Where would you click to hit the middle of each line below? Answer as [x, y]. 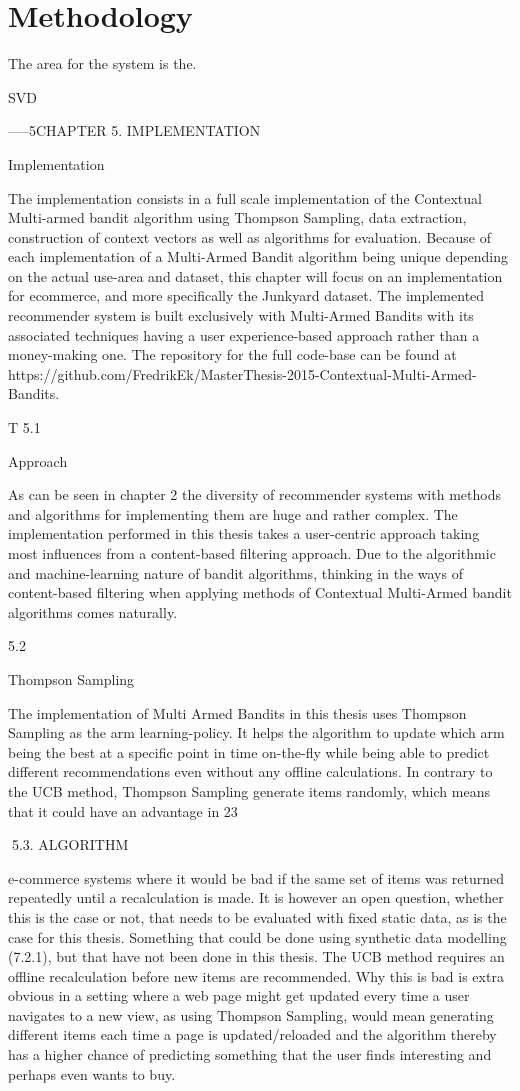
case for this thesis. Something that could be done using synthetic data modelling [257, 936]
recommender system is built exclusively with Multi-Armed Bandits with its [241, 315]
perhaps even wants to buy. [92, 1073]
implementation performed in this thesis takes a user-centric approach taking [244, 533]
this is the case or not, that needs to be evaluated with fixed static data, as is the [257, 916]
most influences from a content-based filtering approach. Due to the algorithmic [252, 553]
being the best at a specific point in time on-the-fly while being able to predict [249, 751]
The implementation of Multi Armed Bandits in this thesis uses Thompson [237, 712]
